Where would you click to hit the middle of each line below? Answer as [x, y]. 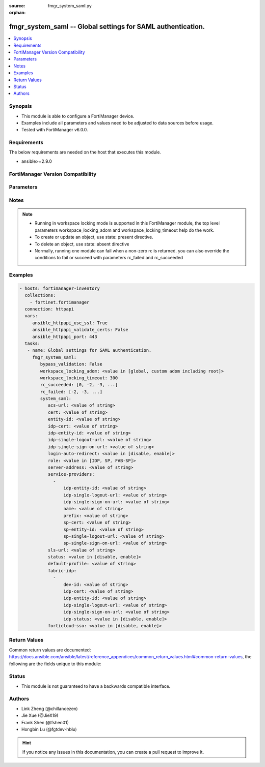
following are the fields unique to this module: [55, 664]
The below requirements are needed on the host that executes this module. [85, 152]
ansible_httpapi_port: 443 [65, 337]
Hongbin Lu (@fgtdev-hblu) [49, 729]
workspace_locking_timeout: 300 [79, 378]
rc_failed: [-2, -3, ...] [71, 392]
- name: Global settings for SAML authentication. [89, 350]
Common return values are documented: [50, 650]
